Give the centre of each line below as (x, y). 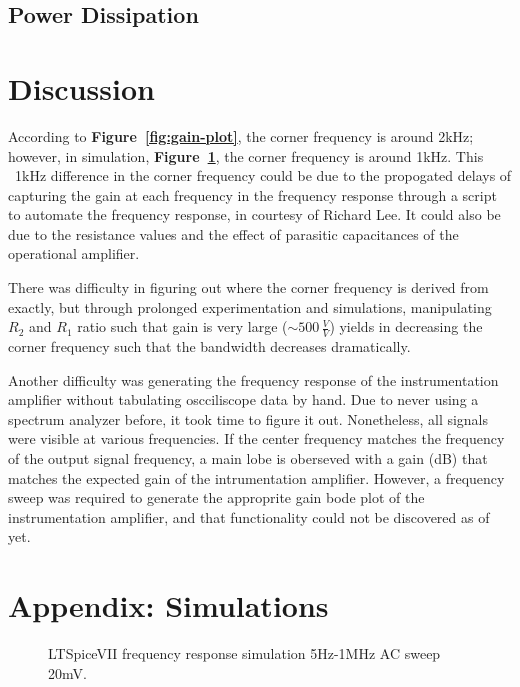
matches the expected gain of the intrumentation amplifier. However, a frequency (256, 477)
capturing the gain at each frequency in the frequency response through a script (252, 194)
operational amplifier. (74, 253)
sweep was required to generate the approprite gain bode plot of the (216, 497)
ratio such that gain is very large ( (182, 326)
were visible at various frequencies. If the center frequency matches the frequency (256, 438)
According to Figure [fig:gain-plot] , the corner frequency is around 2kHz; (241, 135)
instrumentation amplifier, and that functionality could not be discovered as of (249, 516)
